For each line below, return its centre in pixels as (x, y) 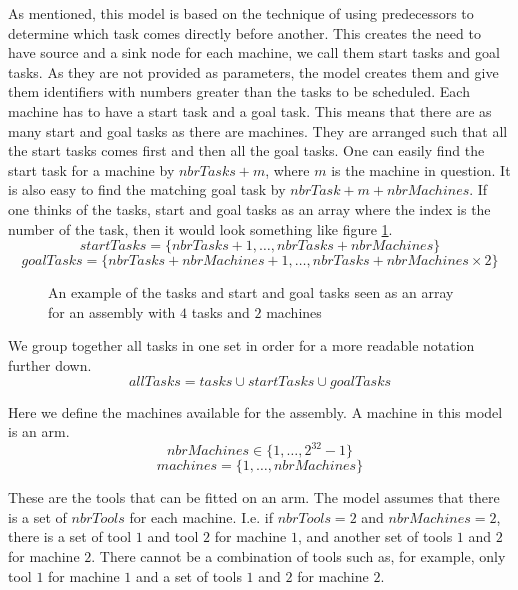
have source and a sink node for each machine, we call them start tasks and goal (254, 52)
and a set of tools (188, 575)
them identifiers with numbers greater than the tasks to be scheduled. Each (239, 91)
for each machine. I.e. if (201, 516)
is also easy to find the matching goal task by (147, 189)
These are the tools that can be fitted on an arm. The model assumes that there (254, 497)
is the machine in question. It (421, 169)
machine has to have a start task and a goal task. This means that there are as (250, 110)
